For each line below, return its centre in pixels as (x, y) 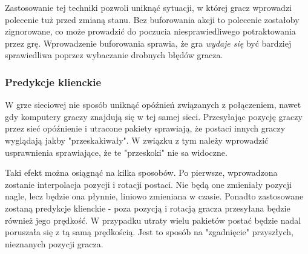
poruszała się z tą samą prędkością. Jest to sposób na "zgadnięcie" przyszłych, (149, 232)
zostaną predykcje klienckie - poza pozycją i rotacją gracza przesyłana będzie (148, 208)
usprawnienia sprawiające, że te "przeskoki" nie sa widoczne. (116, 152)
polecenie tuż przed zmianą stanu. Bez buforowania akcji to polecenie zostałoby (152, 19)
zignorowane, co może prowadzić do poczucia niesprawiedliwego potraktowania (150, 31)
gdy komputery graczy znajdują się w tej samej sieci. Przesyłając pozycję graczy (154, 116)
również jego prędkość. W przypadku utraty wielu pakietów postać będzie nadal (153, 220)
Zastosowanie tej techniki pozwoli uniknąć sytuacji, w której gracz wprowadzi (148, 7)
